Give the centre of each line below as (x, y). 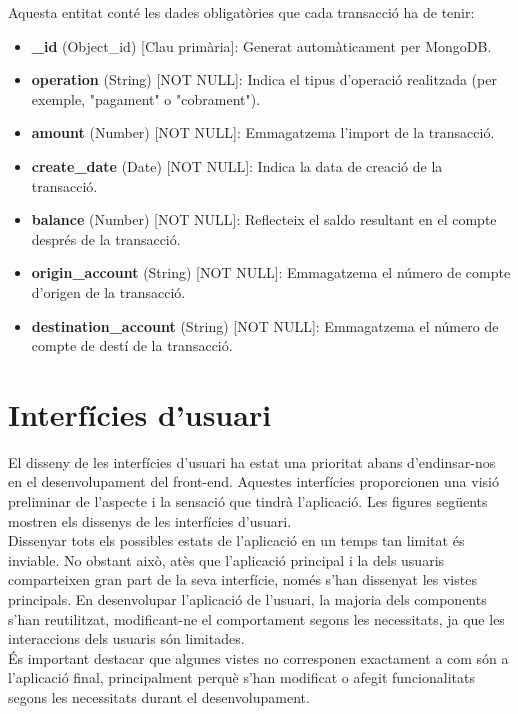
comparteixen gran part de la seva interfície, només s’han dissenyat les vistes (242, 579)
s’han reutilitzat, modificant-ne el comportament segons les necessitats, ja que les (256, 618)
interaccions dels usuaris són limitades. (126, 638)
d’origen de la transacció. (108, 291)
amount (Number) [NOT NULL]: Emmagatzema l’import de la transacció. (263, 132)
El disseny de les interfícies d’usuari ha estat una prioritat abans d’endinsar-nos (252, 461)
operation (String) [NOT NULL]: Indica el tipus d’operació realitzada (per (264, 79)
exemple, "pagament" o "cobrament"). (146, 98)
